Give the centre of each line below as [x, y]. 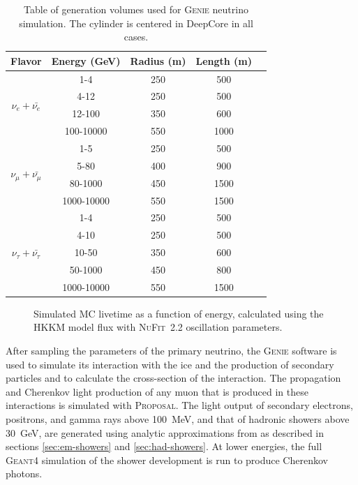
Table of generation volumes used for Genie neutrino [136, 9]
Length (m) [224, 60]
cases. [136, 37]
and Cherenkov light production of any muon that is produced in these [157, 391]
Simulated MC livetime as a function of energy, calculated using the [179, 313]
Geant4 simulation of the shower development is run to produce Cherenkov [167, 460]
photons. [24, 473]
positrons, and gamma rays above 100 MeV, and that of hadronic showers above [178, 419]
